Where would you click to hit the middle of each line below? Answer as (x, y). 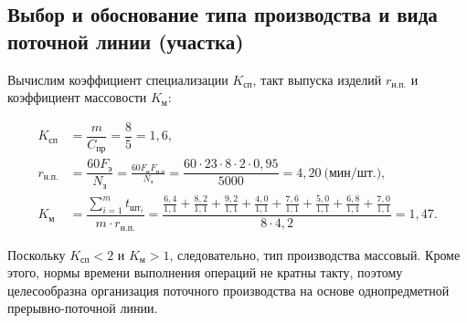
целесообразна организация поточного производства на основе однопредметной (228, 290)
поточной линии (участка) (126, 41)
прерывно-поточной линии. (83, 308)
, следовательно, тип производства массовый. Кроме (315, 254)
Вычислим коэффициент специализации (118, 79)
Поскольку (37, 254)
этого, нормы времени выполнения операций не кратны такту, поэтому (205, 272)
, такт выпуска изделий (317, 79)
